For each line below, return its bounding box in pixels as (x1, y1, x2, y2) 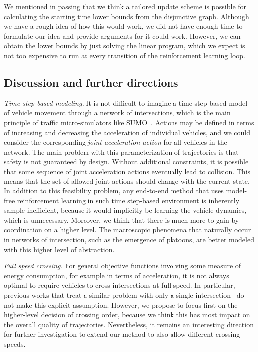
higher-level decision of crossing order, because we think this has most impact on (4, 309, 250, 320)
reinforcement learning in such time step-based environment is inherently (17, 195, 240, 205)
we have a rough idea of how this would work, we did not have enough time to (4, 21, 243, 31)
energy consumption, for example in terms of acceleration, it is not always (4, 270, 229, 280)
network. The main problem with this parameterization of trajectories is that (4, 146, 239, 157)
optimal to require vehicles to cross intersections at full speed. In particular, (4, 280, 235, 290)
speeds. (4, 339, 26, 349)
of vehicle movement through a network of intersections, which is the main (4, 107, 231, 118)
